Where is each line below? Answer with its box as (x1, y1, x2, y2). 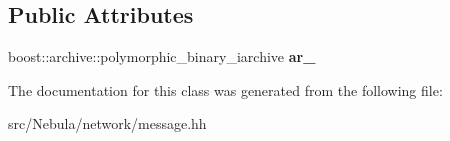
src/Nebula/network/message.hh (8, 113, 207, 134)
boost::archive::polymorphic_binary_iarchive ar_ (8, 46, 316, 67)
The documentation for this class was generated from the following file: (8, 79, 443, 100)
